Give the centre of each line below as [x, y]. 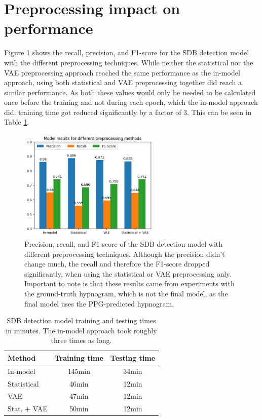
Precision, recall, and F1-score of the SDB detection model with [124, 243]
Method [22, 357]
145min [79, 371]
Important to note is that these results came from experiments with [129, 283]
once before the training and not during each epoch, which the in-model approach [131, 102]
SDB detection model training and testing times [81, 320]
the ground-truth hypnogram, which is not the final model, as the [126, 293]
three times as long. [81, 340]
